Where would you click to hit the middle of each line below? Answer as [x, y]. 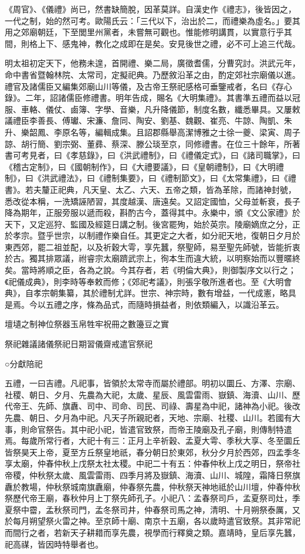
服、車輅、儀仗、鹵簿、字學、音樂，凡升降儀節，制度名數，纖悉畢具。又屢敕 [152, 109]
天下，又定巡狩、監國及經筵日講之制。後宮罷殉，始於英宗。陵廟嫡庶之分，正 [152, 224]
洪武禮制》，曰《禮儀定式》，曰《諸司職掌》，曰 [212, 155]
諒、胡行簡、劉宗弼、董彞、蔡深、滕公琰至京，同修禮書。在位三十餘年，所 [148, 143]
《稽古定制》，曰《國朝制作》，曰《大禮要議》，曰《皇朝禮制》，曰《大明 [140, 166]
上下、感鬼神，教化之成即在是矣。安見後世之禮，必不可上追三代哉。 [169, 43]
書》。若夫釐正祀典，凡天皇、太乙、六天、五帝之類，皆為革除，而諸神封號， [150, 189]
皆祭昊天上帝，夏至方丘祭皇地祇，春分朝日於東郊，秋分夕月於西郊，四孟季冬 [152, 452]
